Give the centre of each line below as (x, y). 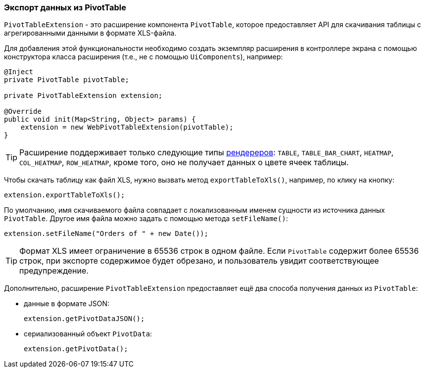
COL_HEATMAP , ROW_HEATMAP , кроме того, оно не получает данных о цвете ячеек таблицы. (184, 163)
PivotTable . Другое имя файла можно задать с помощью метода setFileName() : (146, 219)
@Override (23, 112)
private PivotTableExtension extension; (83, 96)
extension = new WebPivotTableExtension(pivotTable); (127, 127)
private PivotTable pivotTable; (67, 80)
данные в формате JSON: (67, 304)
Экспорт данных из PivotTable (65, 7)
